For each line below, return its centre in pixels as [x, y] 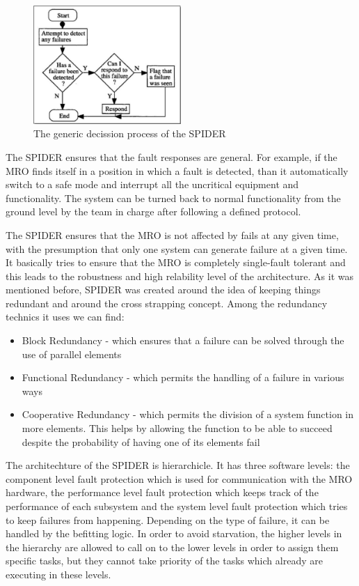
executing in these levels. [58, 574]
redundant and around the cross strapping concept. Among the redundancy [167, 303]
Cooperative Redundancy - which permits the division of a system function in [188, 414]
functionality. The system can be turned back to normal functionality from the [173, 198]
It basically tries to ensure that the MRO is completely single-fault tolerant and [176, 262]
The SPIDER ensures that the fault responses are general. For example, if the [171, 156]
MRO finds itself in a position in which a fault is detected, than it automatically [177, 170]
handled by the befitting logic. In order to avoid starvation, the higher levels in [174, 533]
